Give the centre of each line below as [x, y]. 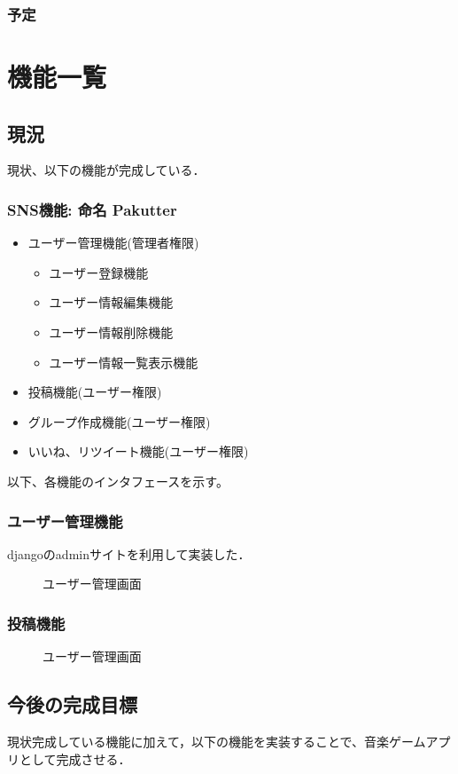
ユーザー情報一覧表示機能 [124, 362]
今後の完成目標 [72, 704]
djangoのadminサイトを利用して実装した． [129, 553]
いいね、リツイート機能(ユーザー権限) [138, 451]
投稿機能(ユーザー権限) [95, 392]
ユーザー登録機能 [99, 272]
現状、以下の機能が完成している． [106, 170]
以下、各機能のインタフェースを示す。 [118, 481]
